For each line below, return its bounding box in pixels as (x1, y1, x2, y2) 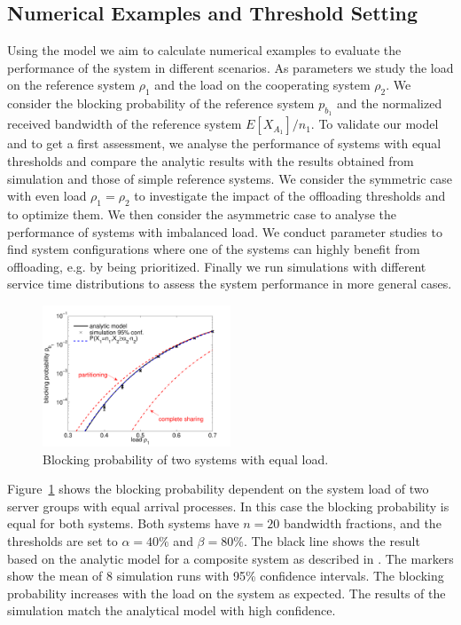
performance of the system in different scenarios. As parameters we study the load (7, 58, 454, 76)
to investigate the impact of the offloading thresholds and (134, 186, 446, 205)
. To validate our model (310, 115, 439, 133)
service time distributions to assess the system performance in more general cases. (7, 274, 452, 293)
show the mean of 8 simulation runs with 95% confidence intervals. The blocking (7, 566, 444, 585)
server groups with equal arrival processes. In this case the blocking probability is (7, 496, 449, 515)
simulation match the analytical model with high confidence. (7, 601, 336, 620)
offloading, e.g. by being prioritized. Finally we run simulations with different (7, 257, 426, 275)
